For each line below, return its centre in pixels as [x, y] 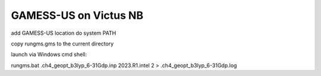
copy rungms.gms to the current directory [62, 44]
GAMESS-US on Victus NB [77, 15]
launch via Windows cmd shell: [49, 54]
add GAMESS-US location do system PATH [64, 33]
